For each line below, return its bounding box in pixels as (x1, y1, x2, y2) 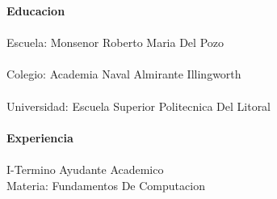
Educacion (6, 2, 65, 19)
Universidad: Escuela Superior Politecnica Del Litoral (6, 97, 271, 114)
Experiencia (6, 129, 73, 146)
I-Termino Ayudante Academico (6, 160, 164, 177)
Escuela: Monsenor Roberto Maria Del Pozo (6, 34, 224, 51)
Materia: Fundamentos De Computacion (6, 176, 205, 193)
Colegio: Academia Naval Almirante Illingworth (6, 66, 241, 83)
